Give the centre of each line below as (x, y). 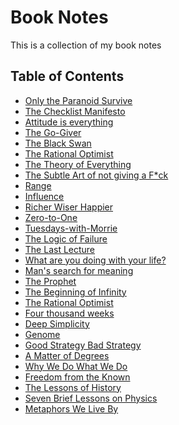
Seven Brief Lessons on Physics (91, 398)
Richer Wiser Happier (69, 207)
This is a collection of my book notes (86, 45)
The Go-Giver (53, 132)
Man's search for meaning (79, 270)
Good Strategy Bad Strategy (83, 345)
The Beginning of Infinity (75, 292)
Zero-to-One (51, 217)
